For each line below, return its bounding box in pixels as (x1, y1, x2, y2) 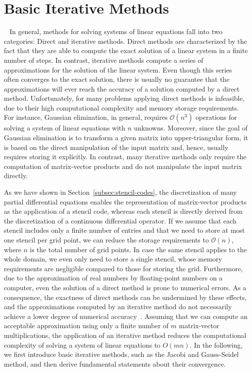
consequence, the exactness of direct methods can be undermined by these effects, (4, 292, 247, 302)
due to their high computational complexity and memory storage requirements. (4, 102, 239, 112)
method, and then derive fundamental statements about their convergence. (4, 358, 226, 369)
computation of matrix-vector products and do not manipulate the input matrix (4, 161, 242, 171)
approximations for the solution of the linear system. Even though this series (4, 64, 232, 74)
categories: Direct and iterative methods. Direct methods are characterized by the (4, 36, 247, 46)
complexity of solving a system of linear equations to (4, 339, 161, 350)
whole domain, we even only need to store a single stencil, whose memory (4, 254, 222, 264)
